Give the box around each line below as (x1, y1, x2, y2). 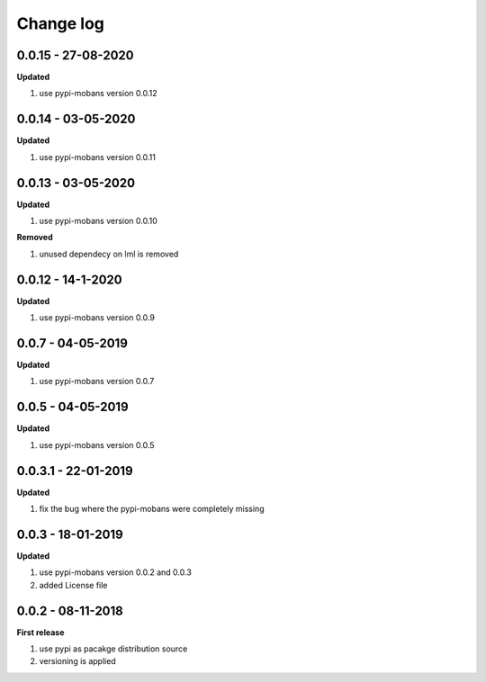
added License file (39, 579, 108, 590)
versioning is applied (39, 656, 116, 667)
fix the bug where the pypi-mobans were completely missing (39, 504, 265, 515)
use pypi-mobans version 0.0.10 (39, 216, 157, 227)
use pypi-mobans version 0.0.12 (39, 88, 157, 99)
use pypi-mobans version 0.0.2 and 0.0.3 (39, 567, 193, 578)
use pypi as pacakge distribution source (39, 643, 188, 654)
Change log (16, 13, 105, 33)
